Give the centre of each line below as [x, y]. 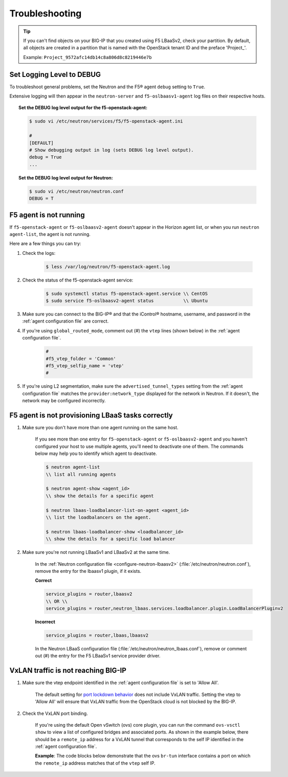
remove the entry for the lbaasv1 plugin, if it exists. [88, 571]
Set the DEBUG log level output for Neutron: [66, 177]
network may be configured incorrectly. [64, 401]
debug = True [45, 157]
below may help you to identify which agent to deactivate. [96, 453]
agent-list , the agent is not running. [50, 234]
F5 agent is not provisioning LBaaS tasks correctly [91, 415]
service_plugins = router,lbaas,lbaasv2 [97, 635]
